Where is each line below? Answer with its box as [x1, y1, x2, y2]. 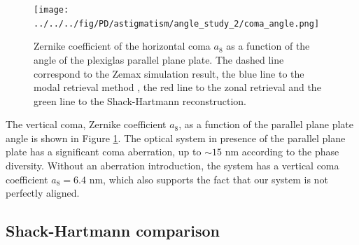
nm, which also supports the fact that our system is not [89, 171, 328, 186]
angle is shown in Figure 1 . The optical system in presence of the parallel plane [6, 130, 346, 145]
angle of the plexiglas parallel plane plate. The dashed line [34, 52, 284, 66]
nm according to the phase [225, 144, 339, 159]
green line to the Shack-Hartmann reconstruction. [34, 93, 246, 108]
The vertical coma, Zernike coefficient [6, 117, 167, 132]
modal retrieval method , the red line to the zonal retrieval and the [34, 80, 321, 94]
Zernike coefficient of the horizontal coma [34, 38, 211, 53]
